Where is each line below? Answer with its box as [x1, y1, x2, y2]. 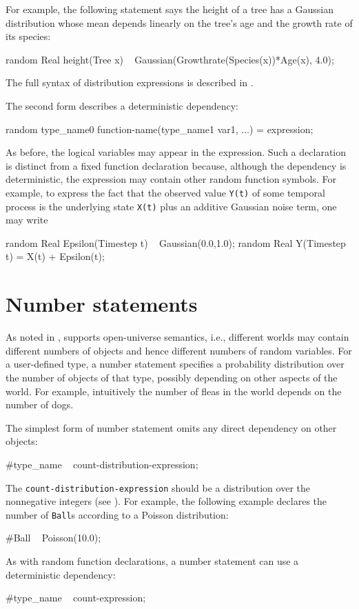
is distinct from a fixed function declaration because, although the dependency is [6, 158, 347, 172]
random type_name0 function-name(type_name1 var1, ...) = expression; [6, 121, 314, 136]
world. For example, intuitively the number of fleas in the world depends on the [6, 383, 342, 398]
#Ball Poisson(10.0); [6, 530, 101, 545]
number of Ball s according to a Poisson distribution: [6, 507, 229, 521]
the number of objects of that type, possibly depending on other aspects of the [6, 370, 338, 384]
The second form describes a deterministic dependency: [6, 98, 238, 112]
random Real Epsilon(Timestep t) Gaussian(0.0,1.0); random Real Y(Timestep [6, 235, 346, 250]
